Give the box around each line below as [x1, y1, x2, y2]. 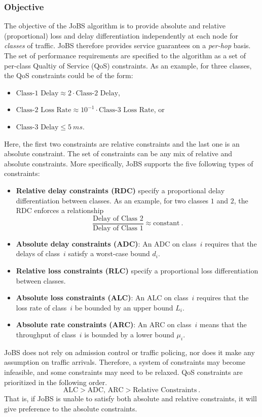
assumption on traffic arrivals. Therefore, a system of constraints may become [4, 357, 245, 367]
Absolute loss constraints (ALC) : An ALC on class [16, 292, 189, 303]
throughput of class [16, 329, 76, 339]
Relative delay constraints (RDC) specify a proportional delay [16, 185, 225, 195]
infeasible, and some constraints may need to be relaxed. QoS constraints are [4, 366, 243, 377]
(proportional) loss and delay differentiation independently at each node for [4, 30, 238, 41]
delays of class [16, 248, 60, 259]
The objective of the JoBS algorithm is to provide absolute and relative [4, 20, 226, 31]
